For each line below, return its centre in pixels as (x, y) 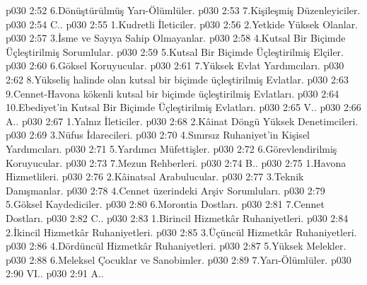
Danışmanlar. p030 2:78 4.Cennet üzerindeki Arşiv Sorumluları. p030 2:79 (165, 190)
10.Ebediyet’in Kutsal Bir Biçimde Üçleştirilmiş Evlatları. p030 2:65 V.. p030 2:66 (183, 107)
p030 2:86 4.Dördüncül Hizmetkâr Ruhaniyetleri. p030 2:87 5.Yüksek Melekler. (176, 246)
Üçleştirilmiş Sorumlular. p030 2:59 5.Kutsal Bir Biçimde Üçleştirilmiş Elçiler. (175, 51)
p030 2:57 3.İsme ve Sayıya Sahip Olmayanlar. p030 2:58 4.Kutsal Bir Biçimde (176, 38)
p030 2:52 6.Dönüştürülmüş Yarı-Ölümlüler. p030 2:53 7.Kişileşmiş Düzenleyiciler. (183, 10)
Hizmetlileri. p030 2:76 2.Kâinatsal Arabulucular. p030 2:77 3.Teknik (155, 176)
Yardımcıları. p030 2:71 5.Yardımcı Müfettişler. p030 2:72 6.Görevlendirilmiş (171, 148)
